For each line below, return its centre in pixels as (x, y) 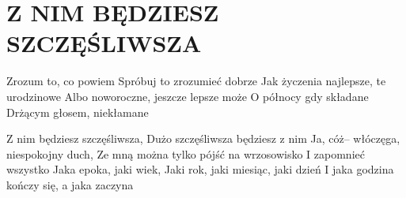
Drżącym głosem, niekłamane (78, 112)
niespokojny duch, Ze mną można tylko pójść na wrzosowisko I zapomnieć (186, 153)
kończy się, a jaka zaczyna (70, 184)
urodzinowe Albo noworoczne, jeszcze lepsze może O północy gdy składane (188, 96)
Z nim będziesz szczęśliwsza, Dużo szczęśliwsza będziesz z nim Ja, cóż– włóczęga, (203, 138)
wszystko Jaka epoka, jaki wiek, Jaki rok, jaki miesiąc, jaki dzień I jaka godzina (200, 169)
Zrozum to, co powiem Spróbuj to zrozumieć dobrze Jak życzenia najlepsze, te (196, 81)
